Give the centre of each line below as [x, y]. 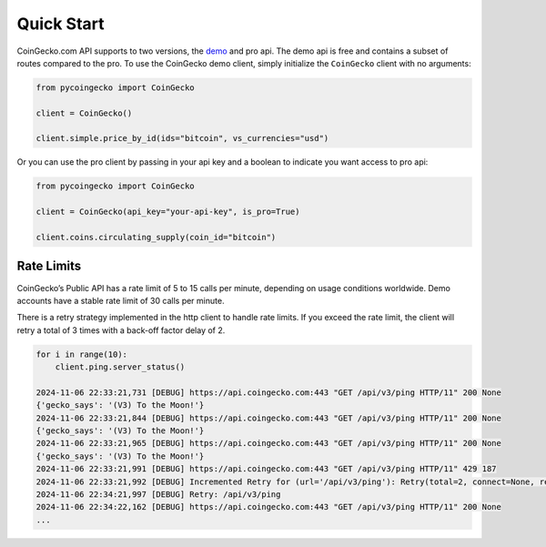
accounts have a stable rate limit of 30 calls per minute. [121, 300]
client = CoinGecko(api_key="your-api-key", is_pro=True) [168, 212]
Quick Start [61, 24]
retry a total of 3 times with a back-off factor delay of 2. [121, 330]
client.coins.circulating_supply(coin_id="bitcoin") [156, 238]
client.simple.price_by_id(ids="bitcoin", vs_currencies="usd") [182, 138]
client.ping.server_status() [120, 367]
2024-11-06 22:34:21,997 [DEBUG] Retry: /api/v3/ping [158, 494]
